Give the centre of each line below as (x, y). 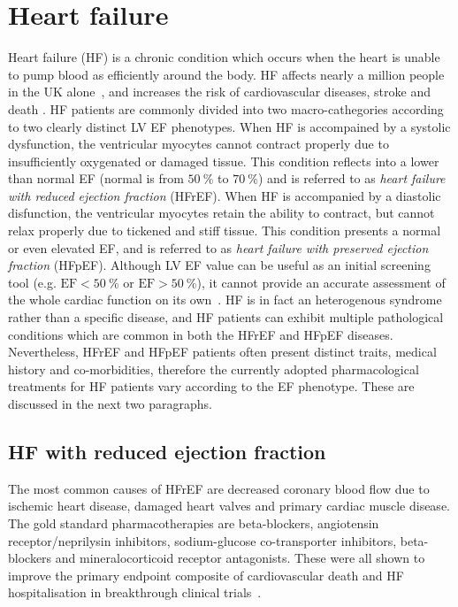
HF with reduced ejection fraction (167, 451)
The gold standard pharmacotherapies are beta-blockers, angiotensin (194, 522)
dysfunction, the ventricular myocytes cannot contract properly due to (198, 144)
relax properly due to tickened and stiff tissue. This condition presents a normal (225, 231)
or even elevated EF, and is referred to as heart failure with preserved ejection (218, 247)
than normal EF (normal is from (96, 178)
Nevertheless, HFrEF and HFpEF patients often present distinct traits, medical (222, 352)
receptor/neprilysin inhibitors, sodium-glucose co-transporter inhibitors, (202, 540)
